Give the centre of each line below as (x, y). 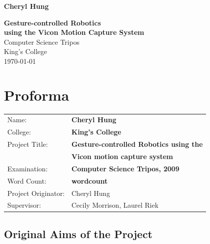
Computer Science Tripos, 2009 (126, 168)
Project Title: (28, 144)
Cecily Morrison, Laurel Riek (115, 205)
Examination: (28, 168)
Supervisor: (24, 205)
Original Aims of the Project (78, 233)
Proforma (37, 95)
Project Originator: (36, 193)
